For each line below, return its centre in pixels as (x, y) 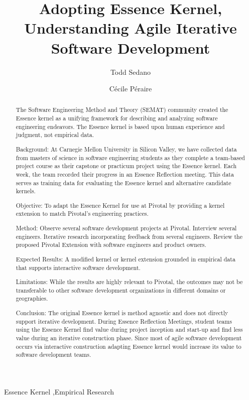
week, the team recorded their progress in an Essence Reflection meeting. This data (125, 174)
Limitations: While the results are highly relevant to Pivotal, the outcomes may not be (129, 282)
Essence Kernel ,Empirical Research (59, 391)
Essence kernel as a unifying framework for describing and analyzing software (117, 118)
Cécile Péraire (131, 89)
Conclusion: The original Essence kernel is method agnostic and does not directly (122, 312)
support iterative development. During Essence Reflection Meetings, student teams (124, 321)
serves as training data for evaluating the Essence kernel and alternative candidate (123, 182)
